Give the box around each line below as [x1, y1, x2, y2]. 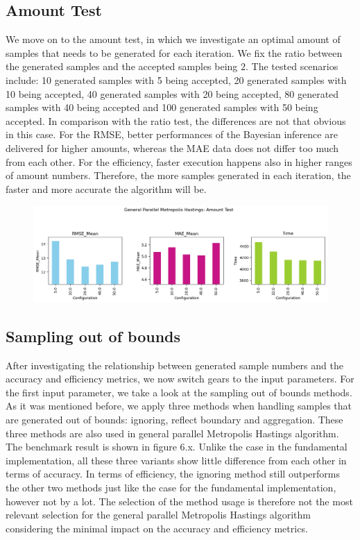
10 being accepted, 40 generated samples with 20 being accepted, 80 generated [6, 86, 339, 101]
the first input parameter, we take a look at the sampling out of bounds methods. [6, 385, 352, 399]
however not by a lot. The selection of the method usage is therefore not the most [6, 493, 353, 508]
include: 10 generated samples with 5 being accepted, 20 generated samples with [6, 72, 347, 87]
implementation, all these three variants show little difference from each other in [6, 453, 347, 467]
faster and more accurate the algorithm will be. [6, 181, 207, 196]
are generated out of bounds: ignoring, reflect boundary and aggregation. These [6, 412, 343, 427]
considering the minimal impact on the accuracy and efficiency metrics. [6, 521, 308, 535]
